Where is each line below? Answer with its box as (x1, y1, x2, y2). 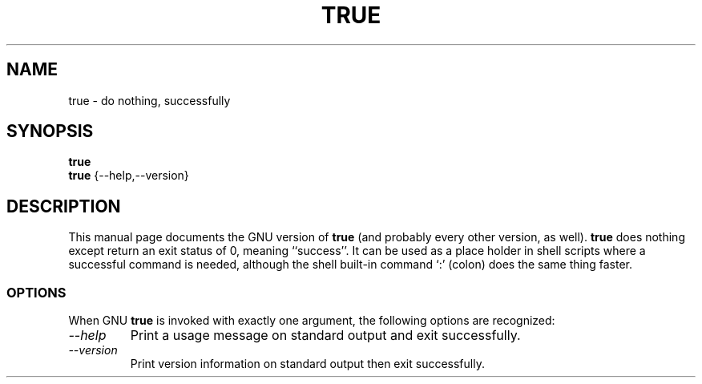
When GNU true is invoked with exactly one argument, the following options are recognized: (68, 313, 555, 328)
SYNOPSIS (6, 121, 94, 142)
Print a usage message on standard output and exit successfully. (130, 327, 521, 344)
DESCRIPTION (6, 196, 121, 216)
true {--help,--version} (68, 168, 189, 183)
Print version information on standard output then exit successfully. (130, 357, 485, 371)
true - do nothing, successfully (68, 93, 231, 107)
